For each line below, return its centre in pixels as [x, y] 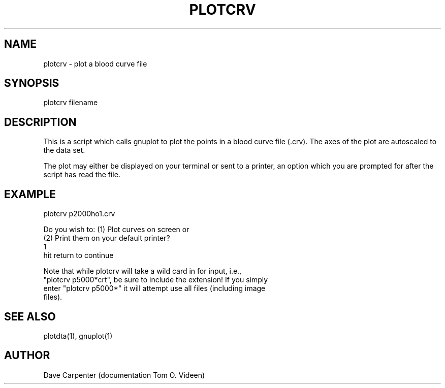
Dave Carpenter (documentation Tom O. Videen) [124, 375]
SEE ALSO [30, 316]
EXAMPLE [30, 194]
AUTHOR [27, 355]
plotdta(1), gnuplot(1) [78, 336]
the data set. [64, 150]
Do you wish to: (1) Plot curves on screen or [116, 230]
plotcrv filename [71, 103]
